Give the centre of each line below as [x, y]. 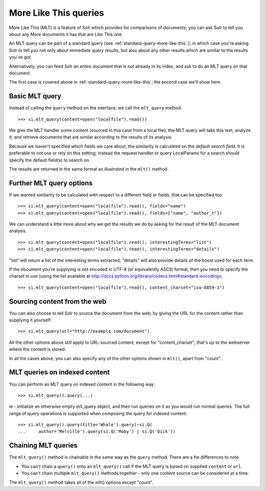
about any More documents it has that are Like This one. [66, 34]
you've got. [20, 57]
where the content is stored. [38, 349]
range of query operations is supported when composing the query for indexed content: [98, 413]
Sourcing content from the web [58, 301]
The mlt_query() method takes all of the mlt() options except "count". [81, 482]
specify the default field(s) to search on [49, 160]
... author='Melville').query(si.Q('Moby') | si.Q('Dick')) [97, 431]
